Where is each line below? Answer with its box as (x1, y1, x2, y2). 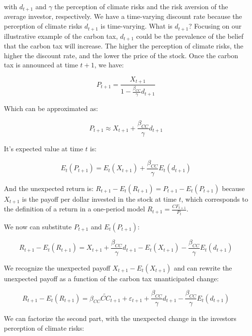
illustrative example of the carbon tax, (4, 31, 118, 41)
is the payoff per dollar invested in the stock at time (22, 194, 177, 204)
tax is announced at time (4, 60, 78, 70)
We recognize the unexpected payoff (4, 262, 110, 272)
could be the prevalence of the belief (136, 31, 244, 41)
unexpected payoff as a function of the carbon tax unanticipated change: (4, 273, 219, 283)
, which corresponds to (181, 194, 248, 204)
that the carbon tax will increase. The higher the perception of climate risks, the (4, 40, 243, 50)
